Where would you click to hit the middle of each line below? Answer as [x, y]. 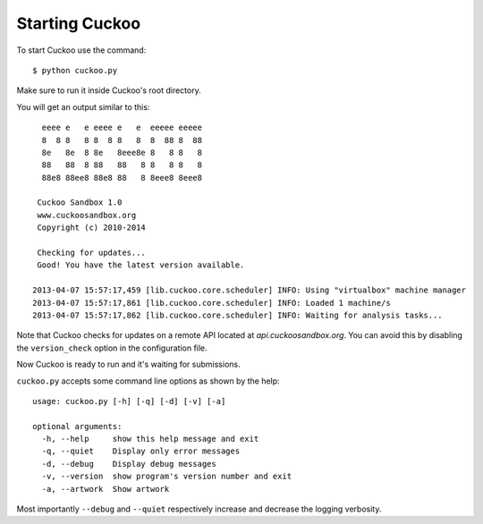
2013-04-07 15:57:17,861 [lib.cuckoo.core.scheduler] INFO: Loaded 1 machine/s [212, 303]
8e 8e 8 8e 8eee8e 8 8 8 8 [122, 152]
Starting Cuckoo [79, 23]
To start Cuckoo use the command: [81, 50]
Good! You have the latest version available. [141, 265]
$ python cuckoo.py [75, 70]
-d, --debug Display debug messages [129, 464]
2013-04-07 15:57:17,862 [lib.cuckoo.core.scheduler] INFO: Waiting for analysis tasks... [237, 315]
